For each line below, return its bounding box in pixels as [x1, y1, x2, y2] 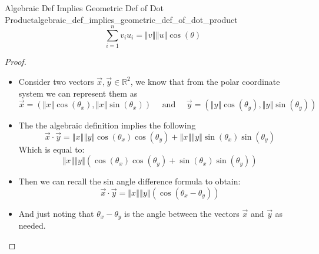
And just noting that [18, 207, 94, 219]
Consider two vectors [18, 75, 94, 87]
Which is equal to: [18, 143, 85, 155]
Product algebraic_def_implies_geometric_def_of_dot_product [5, 13, 238, 25]
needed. [18, 219, 46, 232]
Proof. [5, 55, 26, 68]
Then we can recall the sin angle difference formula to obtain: [18, 175, 241, 187]
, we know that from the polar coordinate [130, 75, 280, 87]
